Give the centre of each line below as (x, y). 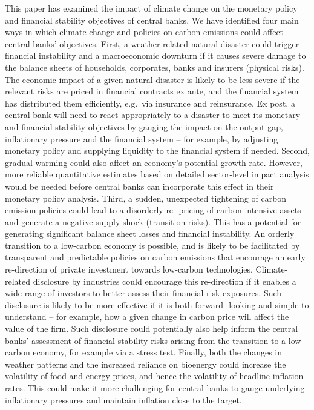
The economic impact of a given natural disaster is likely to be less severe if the (152, 79)
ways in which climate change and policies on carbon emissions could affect (144, 32)
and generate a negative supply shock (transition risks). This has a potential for (153, 221)
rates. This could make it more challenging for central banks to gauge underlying (155, 388)
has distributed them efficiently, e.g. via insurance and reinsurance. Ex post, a (150, 103)
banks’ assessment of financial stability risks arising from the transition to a (146, 340)
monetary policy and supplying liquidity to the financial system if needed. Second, (157, 150)
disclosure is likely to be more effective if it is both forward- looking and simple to (157, 304)
